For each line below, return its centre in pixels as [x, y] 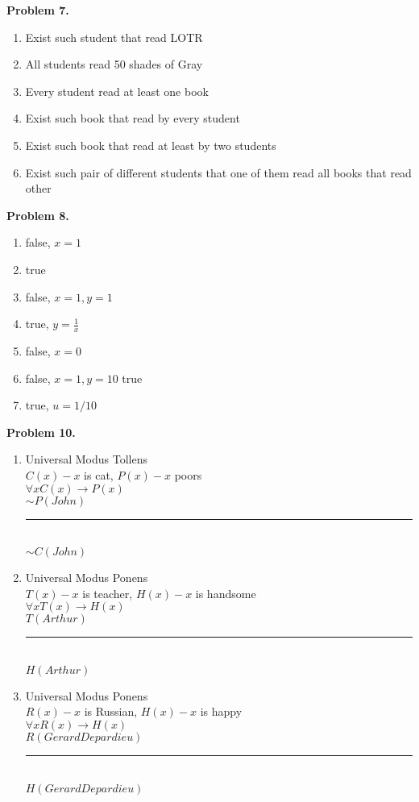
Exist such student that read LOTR [114, 37]
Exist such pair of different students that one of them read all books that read [218, 172]
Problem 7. [38, 10]
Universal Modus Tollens [86, 459]
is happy [221, 711]
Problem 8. [38, 215]
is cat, [99, 474]
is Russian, [111, 711]
